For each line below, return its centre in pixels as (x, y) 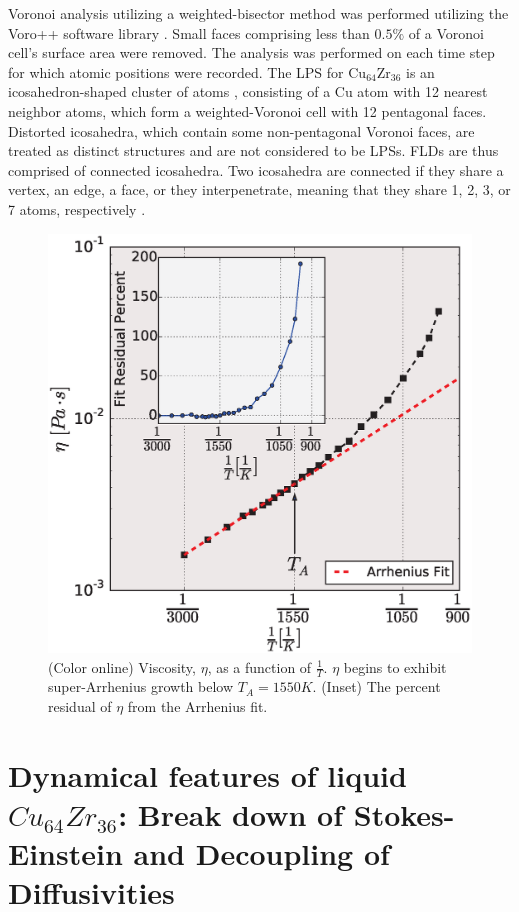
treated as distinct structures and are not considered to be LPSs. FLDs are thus (253, 150)
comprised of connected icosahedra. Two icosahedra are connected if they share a (256, 169)
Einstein (65, 853)
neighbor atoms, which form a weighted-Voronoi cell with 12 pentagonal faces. (247, 110)
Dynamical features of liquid (207, 774)
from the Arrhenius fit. (197, 705)
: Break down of (231, 813)
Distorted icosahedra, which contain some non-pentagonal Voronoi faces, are (241, 130)
